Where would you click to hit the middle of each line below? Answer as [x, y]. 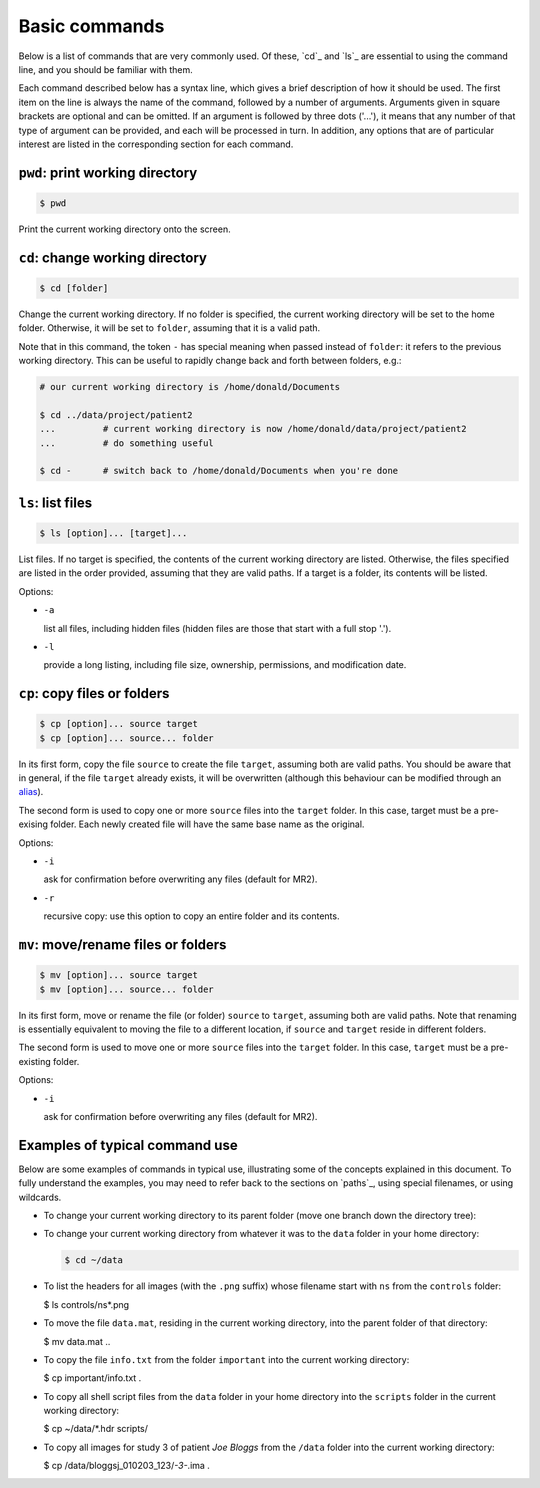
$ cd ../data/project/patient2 [116, 414]
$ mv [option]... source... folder [126, 989]
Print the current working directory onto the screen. [124, 229]
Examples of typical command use [128, 1145]
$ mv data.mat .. [77, 1341]
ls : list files [55, 502]
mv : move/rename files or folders [122, 944]
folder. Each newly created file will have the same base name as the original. [207, 824]
